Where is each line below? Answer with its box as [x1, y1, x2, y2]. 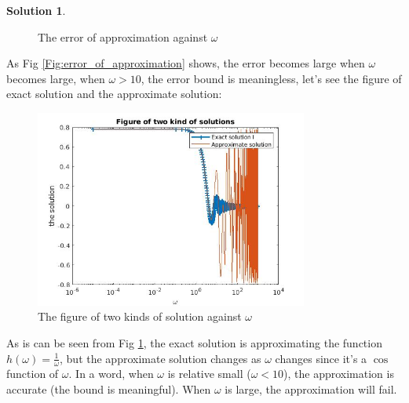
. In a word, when [68, 365, 154, 382]
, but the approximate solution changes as [60, 350, 261, 366]
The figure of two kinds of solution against [38, 308, 242, 325]
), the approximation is [283, 365, 394, 382]
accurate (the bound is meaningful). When [6, 380, 211, 397]
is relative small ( [167, 365, 251, 382]
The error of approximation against [38, 28, 208, 45]
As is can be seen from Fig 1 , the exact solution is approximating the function [6, 334, 382, 350]
